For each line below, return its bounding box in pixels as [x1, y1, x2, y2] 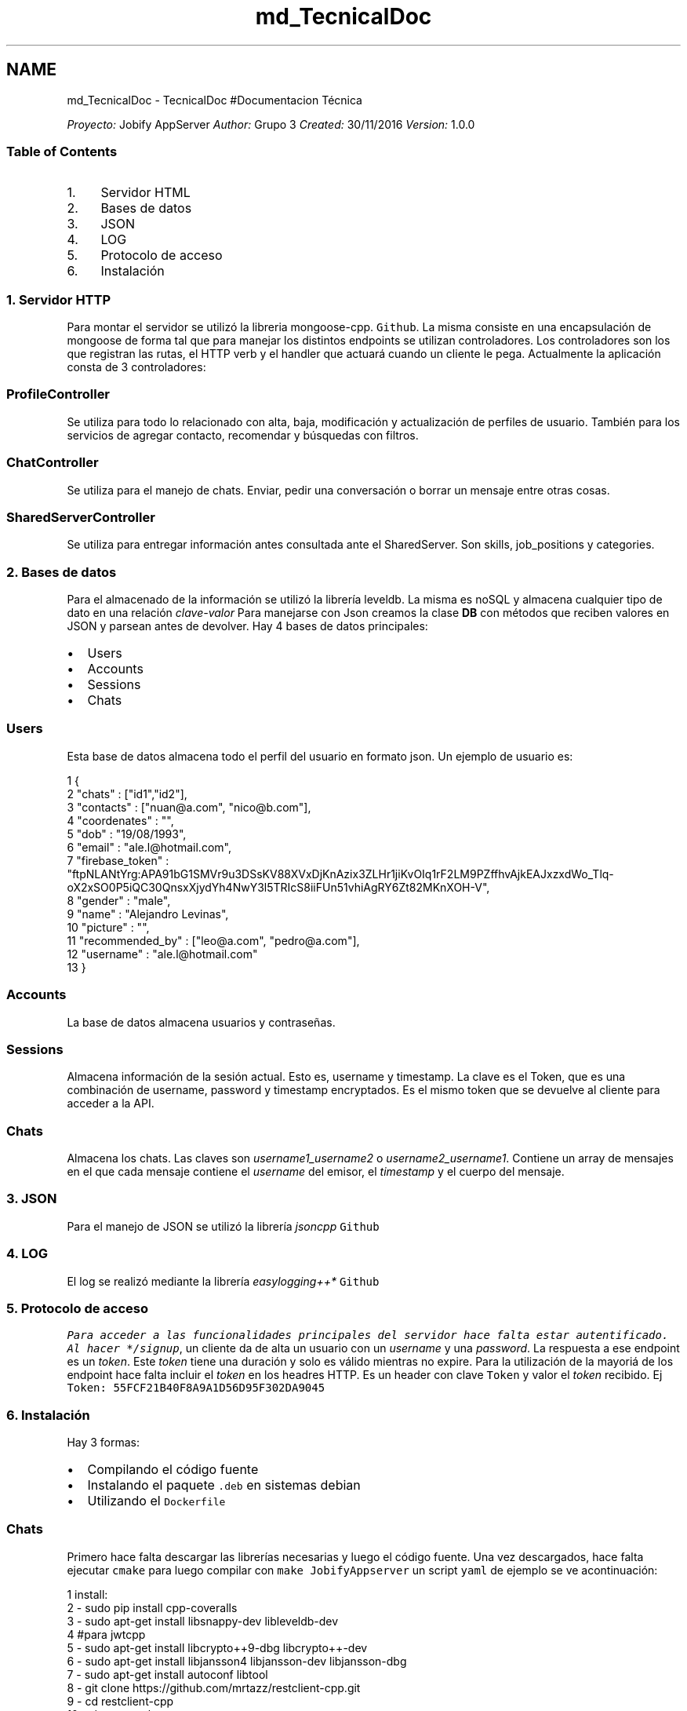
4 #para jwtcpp [67, 1627, 146, 1641]
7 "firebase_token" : [67, 853, 169, 867]
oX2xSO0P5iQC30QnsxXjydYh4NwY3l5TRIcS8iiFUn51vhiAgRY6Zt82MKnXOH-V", [67, 880, 490, 894]
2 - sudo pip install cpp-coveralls [67, 1600, 238, 1614]
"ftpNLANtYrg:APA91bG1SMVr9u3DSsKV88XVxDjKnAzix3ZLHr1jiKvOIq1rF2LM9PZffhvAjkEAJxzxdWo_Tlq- [67, 866, 614, 881]
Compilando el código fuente [87, 1461, 259, 1478]
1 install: [67, 1587, 108, 1601]
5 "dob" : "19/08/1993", [67, 826, 187, 841]
